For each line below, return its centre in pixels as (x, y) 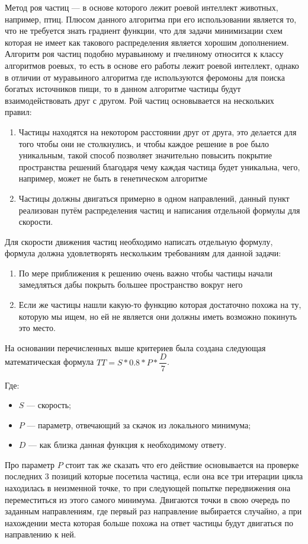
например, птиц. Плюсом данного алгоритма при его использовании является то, (151, 19)
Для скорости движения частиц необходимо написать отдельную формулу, (139, 241)
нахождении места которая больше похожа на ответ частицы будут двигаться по (149, 522)
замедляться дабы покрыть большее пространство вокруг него (131, 284)
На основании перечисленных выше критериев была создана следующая (135, 347)
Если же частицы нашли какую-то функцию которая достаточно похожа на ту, (160, 305)
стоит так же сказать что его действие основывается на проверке (182, 464)
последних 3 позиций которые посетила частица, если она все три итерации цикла (154, 476)
